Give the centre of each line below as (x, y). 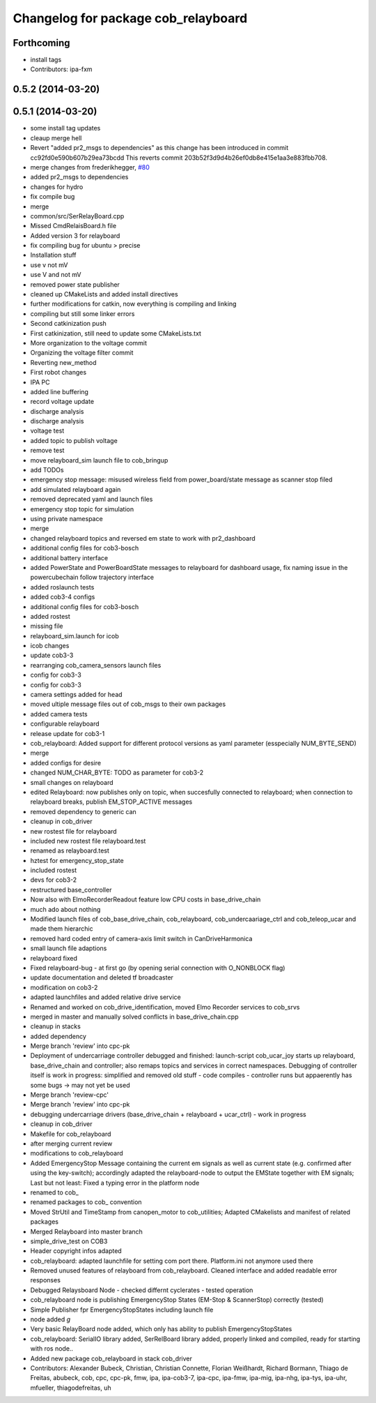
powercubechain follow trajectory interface (92, 577)
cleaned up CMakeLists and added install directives (104, 294)
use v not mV (49, 264)
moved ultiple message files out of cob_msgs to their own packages (128, 704)
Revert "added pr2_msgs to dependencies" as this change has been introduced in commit (159, 148)
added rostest (50, 616)
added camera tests (59, 714)
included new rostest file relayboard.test (88, 841)
